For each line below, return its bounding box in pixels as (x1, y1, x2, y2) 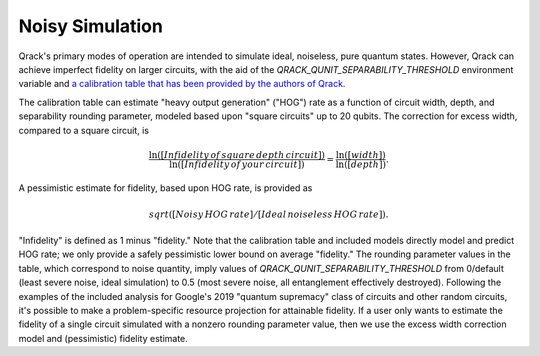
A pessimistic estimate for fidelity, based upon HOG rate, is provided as (18, 182, 313, 194)
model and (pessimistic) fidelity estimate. (18, 332, 189, 344)
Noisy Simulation (18, 15, 164, 37)
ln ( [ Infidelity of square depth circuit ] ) (148, 149, 325, 160)
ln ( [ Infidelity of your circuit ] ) (168, 158, 305, 170)
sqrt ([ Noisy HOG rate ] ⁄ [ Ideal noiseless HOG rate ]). (148, 208, 389, 220)
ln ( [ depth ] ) (335, 158, 387, 170)
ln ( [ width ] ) (335, 149, 386, 160)
